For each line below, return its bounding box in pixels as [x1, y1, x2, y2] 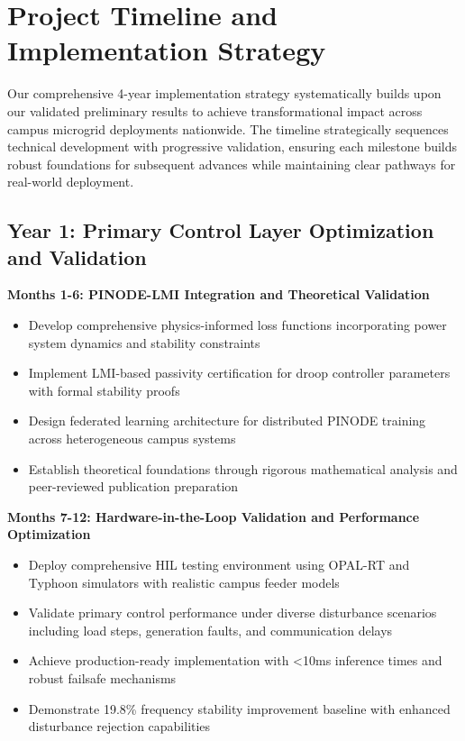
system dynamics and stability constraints [28, 333, 260, 352]
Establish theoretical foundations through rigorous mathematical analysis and [28, 459, 458, 478]
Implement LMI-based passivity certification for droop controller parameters [28, 363, 451, 382]
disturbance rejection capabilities [28, 717, 211, 736]
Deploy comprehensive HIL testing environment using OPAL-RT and [28, 555, 410, 573]
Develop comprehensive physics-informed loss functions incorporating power [28, 316, 447, 334]
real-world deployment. [7, 172, 134, 191]
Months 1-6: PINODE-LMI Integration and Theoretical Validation [7, 285, 430, 304]
